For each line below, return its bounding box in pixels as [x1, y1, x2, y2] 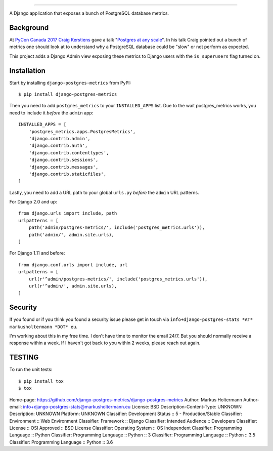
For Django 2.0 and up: [9, 199, 58, 205]
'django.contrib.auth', [28, 143, 88, 149]
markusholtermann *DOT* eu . [9, 323, 78, 330]
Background [9, 23, 49, 32]
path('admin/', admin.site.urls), [28, 232, 115, 237]
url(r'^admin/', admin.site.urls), [28, 283, 117, 289]
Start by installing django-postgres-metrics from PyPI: [9, 79, 131, 86]
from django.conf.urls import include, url [18, 262, 128, 268]
